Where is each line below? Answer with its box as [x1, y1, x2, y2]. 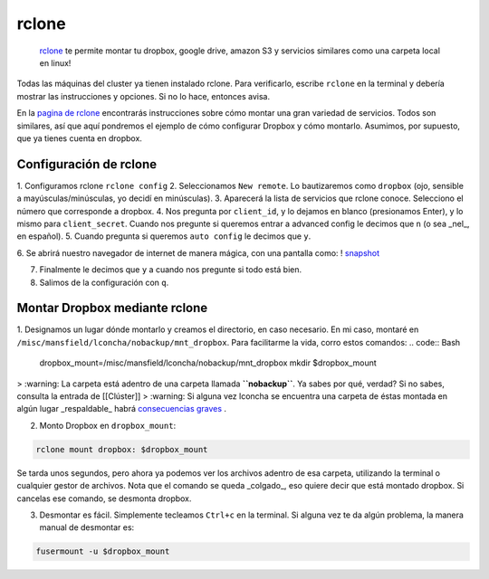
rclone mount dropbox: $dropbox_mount [35, 444, 208, 454]
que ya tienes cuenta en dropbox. [16, 132, 142, 144]
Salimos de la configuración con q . [39, 277, 169, 288]
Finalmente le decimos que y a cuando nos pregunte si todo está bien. [39, 264, 302, 275]
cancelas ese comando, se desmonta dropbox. [16, 493, 192, 504]
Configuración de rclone [16, 157, 158, 172]
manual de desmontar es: [39, 522, 135, 533]
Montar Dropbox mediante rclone [16, 300, 208, 316]
